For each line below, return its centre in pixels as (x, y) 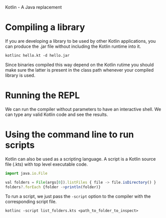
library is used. (20, 75)
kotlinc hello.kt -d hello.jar (37, 55)
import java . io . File (27, 173)
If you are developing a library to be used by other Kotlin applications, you (81, 41)
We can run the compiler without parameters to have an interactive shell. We (83, 109)
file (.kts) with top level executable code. (47, 164)
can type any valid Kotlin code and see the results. (56, 114)
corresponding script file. (31, 202)
